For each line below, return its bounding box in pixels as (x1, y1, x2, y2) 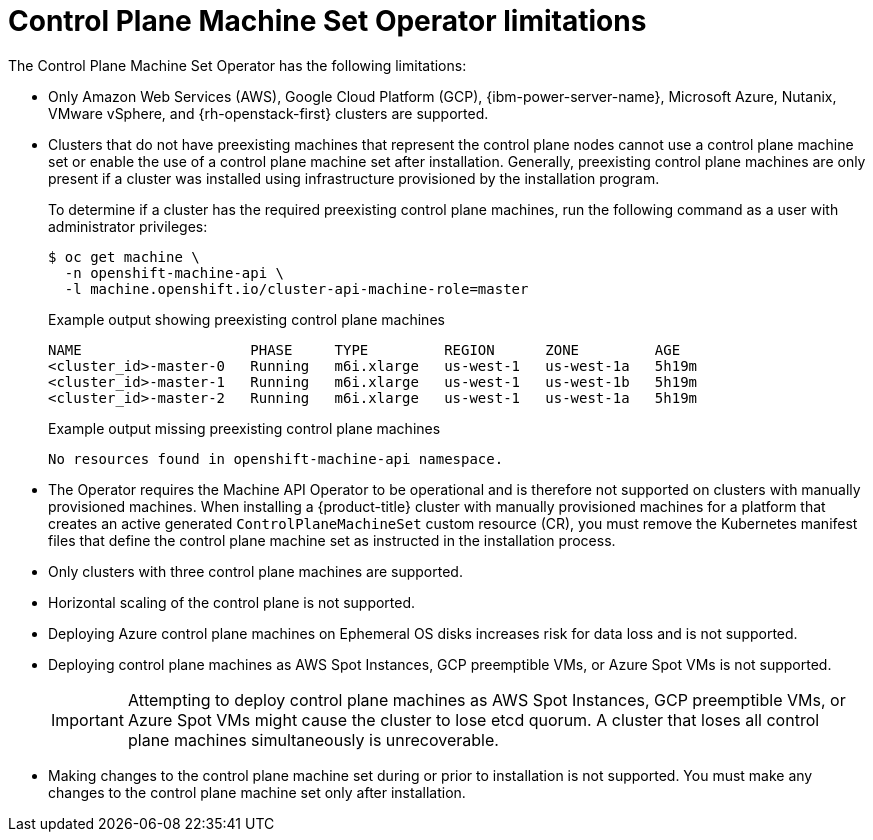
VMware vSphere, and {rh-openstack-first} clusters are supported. (48, 104, 489, 122)
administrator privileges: (48, 217, 208, 235)
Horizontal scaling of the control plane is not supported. (48, 593, 416, 611)
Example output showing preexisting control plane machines (48, 310, 445, 328)
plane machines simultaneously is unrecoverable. (127, 729, 499, 750)
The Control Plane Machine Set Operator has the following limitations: (8, 56, 467, 74)
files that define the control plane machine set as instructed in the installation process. (48, 531, 616, 549)
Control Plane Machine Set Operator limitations (8, 4, 647, 38)
